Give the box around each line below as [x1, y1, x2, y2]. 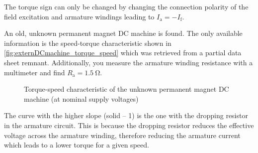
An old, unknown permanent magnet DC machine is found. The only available [4, 28, 243, 38]
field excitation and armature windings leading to [4, 11, 155, 21]
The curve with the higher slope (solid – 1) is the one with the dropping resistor [4, 110, 248, 121]
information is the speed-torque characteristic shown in [4, 37, 172, 48]
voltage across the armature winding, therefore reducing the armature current [4, 130, 241, 140]
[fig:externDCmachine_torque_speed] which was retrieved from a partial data [4, 47, 242, 58]
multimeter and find [4, 67, 65, 77]
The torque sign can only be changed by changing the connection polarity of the [4, 1, 249, 11]
